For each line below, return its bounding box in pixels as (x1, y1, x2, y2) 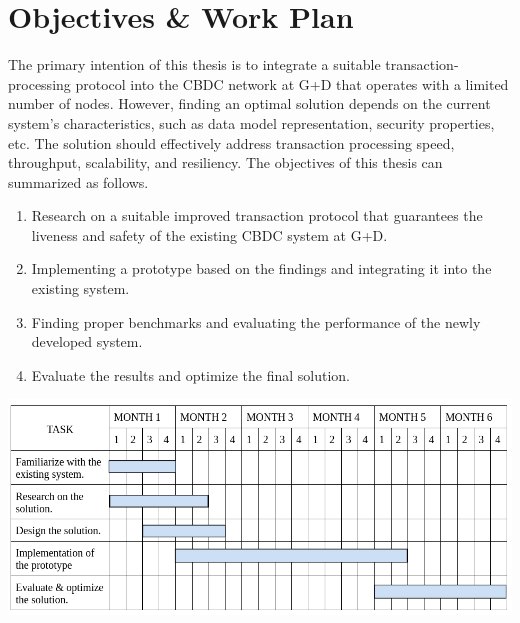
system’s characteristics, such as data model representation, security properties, (8, 112, 495, 133)
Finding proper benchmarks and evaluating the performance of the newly (31, 311, 481, 332)
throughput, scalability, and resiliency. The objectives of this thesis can (8, 152, 443, 173)
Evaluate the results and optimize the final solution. (31, 364, 351, 385)
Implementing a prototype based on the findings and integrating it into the (31, 258, 492, 279)
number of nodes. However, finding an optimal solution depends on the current (8, 93, 491, 114)
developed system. (31, 331, 143, 352)
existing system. (31, 278, 130, 299)
